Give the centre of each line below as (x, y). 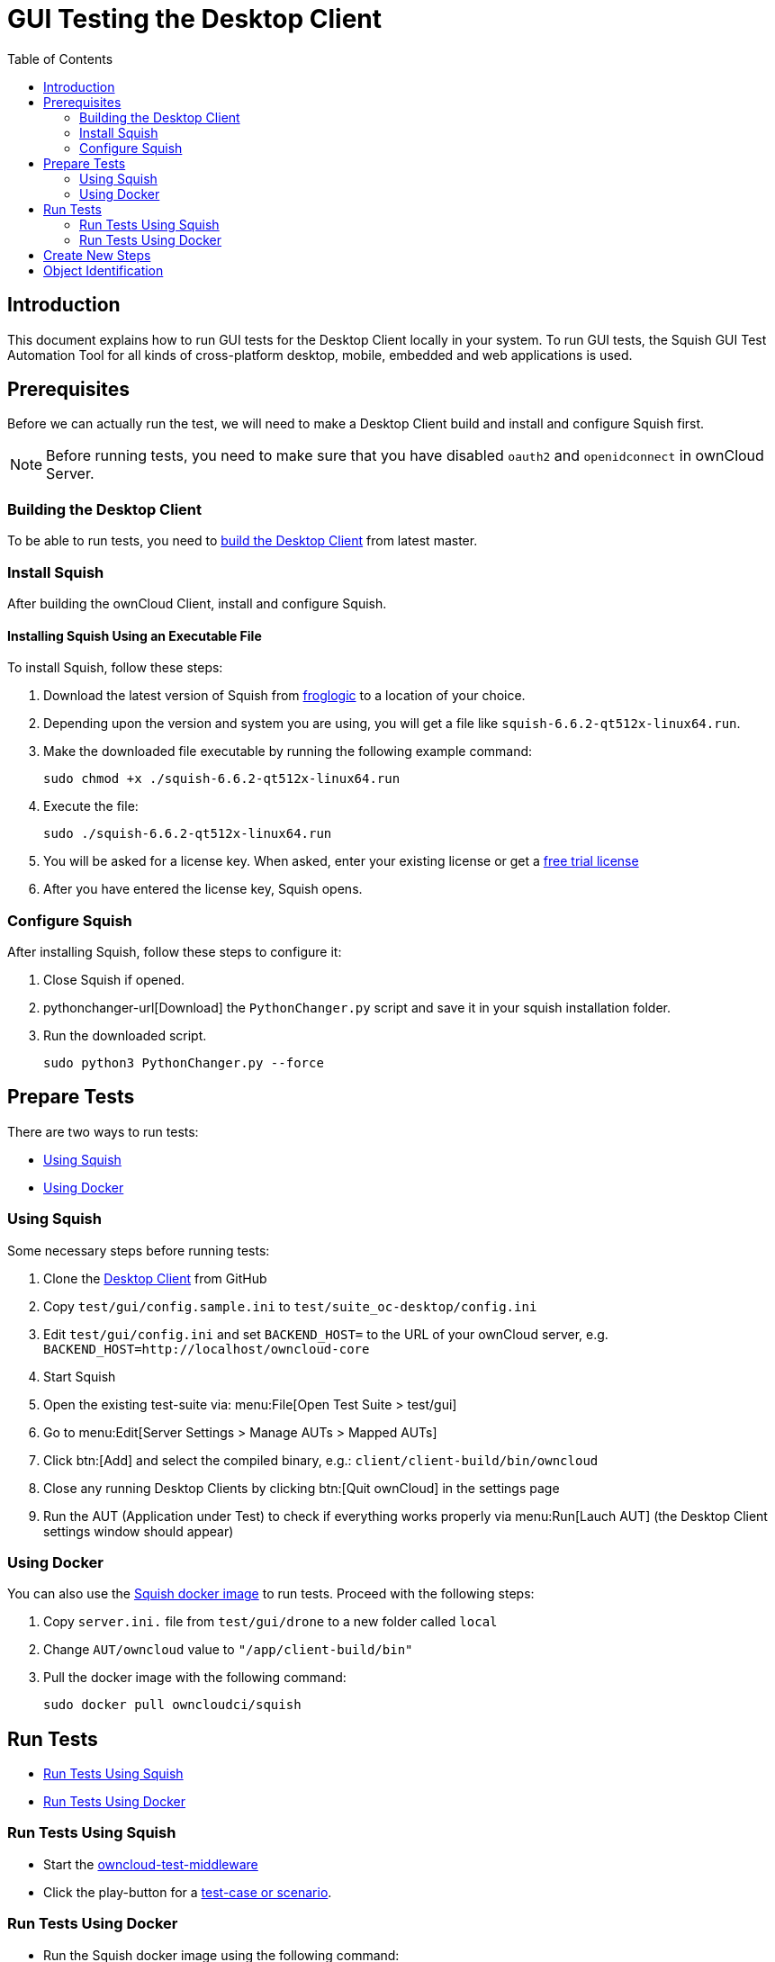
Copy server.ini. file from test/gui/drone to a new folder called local (270, 1622)
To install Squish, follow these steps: (115, 668)
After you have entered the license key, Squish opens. (203, 889)
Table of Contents (60, 58)
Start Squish (80, 1376)
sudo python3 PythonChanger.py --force (184, 1062)
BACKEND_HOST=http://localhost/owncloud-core (207, 1349)
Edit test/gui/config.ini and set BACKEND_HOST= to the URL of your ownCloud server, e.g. (326, 1334)
